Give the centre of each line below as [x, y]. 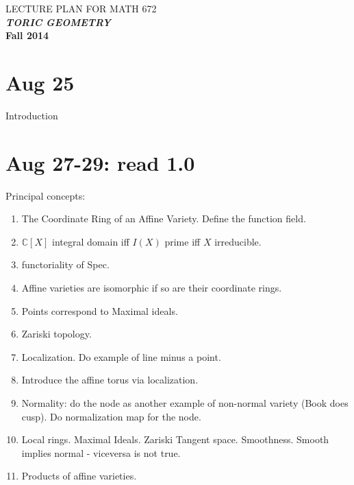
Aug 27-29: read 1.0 [100, 162]
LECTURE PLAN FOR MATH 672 [81, 8]
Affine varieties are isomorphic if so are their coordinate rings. [152, 287]
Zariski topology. [56, 334]
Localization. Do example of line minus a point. [121, 356]
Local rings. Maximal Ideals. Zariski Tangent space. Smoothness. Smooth [175, 439]
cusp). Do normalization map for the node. [111, 416]
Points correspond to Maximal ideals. [100, 310]
